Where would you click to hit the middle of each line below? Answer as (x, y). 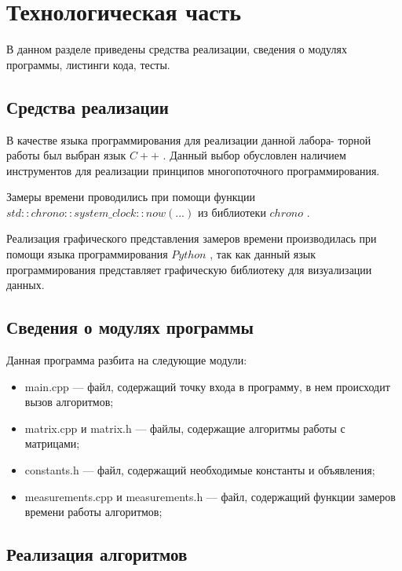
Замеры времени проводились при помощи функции (131, 197)
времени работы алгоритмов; (93, 512)
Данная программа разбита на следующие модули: (127, 360)
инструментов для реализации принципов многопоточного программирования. (193, 170)
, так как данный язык (263, 254)
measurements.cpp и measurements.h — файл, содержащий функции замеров (210, 496)
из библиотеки (232, 212)
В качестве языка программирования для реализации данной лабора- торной (189, 139)
